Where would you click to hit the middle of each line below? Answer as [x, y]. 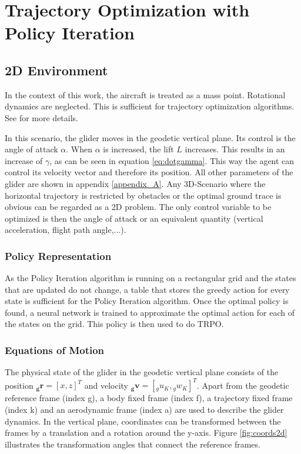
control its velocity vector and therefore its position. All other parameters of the [149, 172]
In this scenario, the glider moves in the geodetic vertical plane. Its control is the [150, 137]
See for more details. [41, 117]
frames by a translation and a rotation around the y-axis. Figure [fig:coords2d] [146, 433]
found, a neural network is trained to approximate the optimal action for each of [150, 312]
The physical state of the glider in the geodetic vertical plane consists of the [142, 372]
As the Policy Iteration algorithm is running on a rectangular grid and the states [150, 278]
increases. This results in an [235, 149]
